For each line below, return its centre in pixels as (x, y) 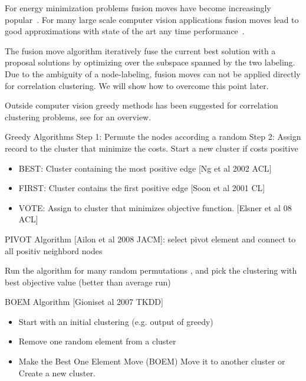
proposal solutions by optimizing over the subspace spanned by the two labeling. (150, 62)
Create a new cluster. (57, 372)
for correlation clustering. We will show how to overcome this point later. (137, 85)
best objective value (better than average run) (88, 282)
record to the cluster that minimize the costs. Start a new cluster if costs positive (152, 148)
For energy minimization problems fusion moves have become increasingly (138, 8)
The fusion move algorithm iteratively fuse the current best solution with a (140, 50)
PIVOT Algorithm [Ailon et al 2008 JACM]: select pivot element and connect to (150, 239)
